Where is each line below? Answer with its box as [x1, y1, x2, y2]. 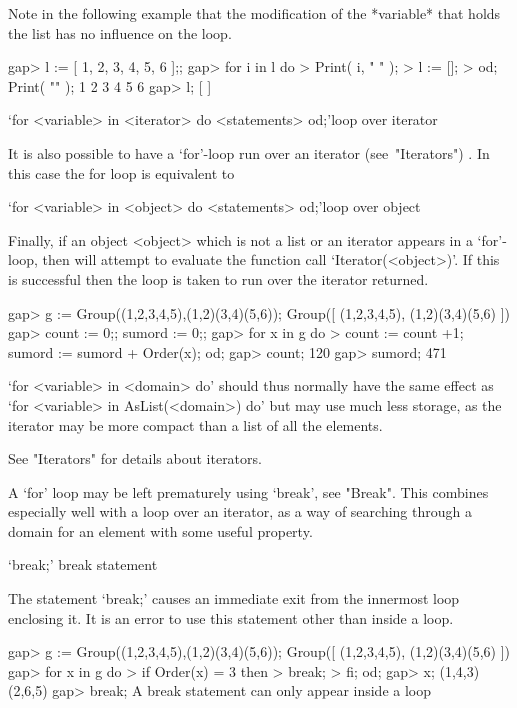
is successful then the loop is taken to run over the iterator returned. [8, 268, 429, 289]
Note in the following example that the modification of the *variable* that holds [8, 3, 501, 23]
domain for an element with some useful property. [8, 520, 313, 541]
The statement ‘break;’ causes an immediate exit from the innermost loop [8, 588, 460, 609]
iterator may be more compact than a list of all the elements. [8, 414, 383, 435]
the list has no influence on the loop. [8, 22, 232, 43]
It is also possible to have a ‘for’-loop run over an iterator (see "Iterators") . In [8, 142, 490, 163]
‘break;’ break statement [8, 554, 158, 575]
